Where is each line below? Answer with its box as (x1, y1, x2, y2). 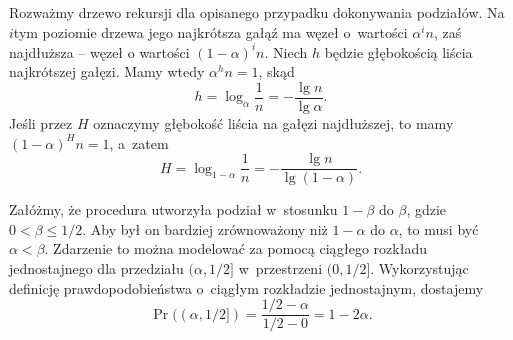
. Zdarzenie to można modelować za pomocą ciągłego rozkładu (44, 238, 427, 259)
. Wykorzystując (370, 257, 469, 278)
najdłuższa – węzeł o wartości (9, 41, 190, 62)
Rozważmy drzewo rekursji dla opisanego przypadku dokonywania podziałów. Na (9, 2, 505, 22)
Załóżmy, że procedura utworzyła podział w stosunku (9, 199, 338, 220)
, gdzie (406, 199, 447, 220)
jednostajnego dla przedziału (9, 257, 184, 278)
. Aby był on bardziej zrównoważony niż (82, 218, 328, 239)
